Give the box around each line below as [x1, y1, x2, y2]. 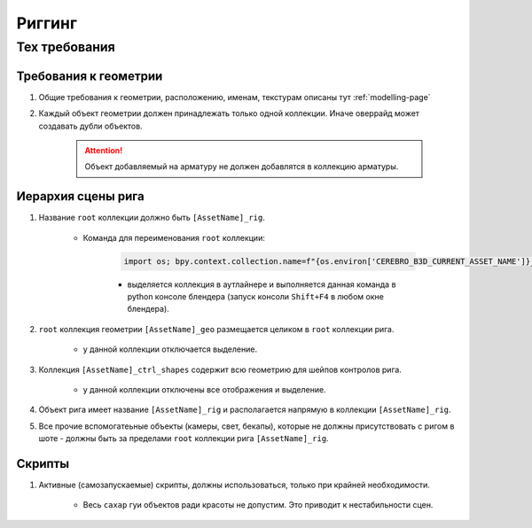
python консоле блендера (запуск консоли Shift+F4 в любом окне [127, 291, 385, 301]
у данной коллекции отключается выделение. [82, 344, 257, 354]
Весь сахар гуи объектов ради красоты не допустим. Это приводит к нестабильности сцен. [82, 500, 434, 510]
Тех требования [16, 39, 115, 55]
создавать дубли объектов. [38, 120, 143, 131]
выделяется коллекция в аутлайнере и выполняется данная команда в [127, 279, 396, 290]
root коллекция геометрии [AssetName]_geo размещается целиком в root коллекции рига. [38, 323, 395, 334]
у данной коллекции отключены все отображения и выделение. [82, 384, 327, 394]
